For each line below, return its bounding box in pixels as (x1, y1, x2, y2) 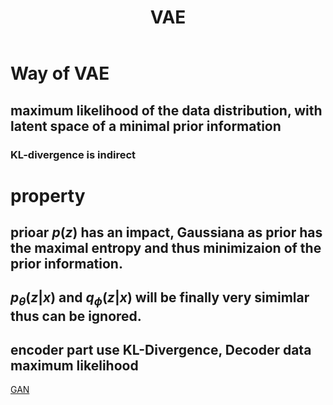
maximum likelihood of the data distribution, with (10, 102, 323, 119)
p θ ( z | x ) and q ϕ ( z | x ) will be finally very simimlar (10, 289, 310, 309)
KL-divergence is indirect (10, 147, 137, 161)
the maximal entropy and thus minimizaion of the (10, 240, 322, 257)
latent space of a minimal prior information (10, 117, 282, 135)
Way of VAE (10, 62, 110, 85)
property (10, 184, 86, 207)
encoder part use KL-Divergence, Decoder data (10, 342, 312, 359)
